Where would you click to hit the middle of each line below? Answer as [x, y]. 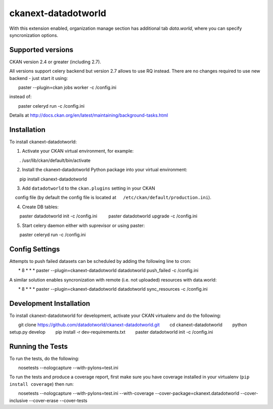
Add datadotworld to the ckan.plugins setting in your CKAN [88, 188]
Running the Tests [39, 346]
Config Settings [35, 249]
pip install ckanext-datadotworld [53, 179]
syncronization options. [34, 35]
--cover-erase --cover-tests [58, 400]
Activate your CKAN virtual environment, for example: [78, 151]
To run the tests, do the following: [44, 358]
